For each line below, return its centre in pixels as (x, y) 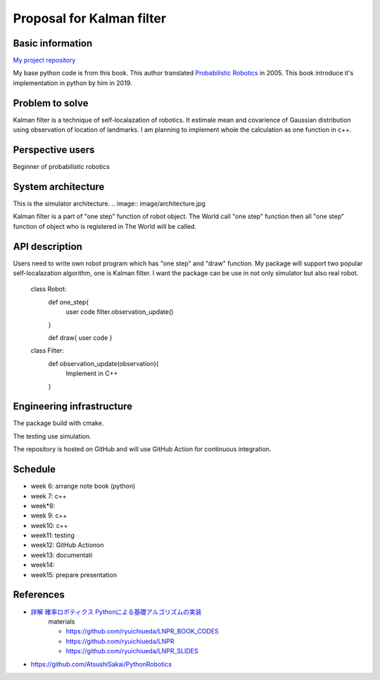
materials (62, 621)
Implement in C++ (92, 374)
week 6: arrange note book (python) (83, 486)
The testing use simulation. (52, 436)
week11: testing (53, 536)
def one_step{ (69, 302)
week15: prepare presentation (74, 574)
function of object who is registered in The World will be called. (105, 226)
